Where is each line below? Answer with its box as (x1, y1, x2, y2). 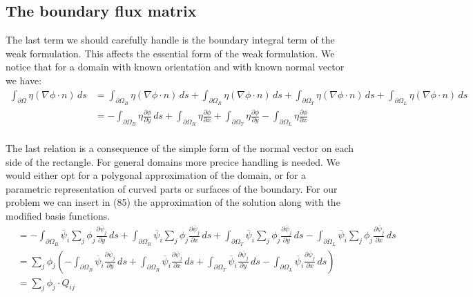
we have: (6, 73, 42, 87)
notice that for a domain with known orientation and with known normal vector (6, 59, 345, 74)
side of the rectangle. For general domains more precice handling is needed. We (6, 154, 340, 169)
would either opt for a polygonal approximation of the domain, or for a (6, 168, 307, 182)
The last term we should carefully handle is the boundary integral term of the (6, 32, 335, 47)
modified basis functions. (6, 208, 110, 222)
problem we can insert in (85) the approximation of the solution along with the (6, 195, 340, 209)
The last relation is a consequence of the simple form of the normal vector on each (6, 140, 354, 155)
